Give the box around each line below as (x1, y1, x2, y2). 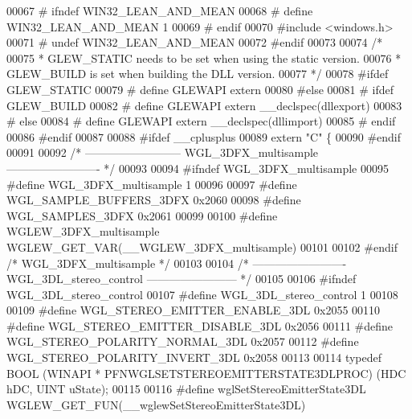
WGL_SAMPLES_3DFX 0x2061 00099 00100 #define (6, 207, 278, 224)
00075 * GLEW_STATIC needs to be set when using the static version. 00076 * (6, 49, 402, 66)
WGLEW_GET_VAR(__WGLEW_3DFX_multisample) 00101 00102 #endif (6, 238, 398, 255)
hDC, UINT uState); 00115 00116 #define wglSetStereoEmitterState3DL (6, 380, 366, 397)
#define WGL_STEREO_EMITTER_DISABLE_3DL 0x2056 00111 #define (6, 317, 393, 334)
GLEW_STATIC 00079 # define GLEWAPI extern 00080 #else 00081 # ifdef (6, 80, 394, 97)
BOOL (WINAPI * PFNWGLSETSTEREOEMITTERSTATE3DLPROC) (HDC (6, 364, 406, 381)
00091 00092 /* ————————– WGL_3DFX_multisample (6, 144, 319, 161)
